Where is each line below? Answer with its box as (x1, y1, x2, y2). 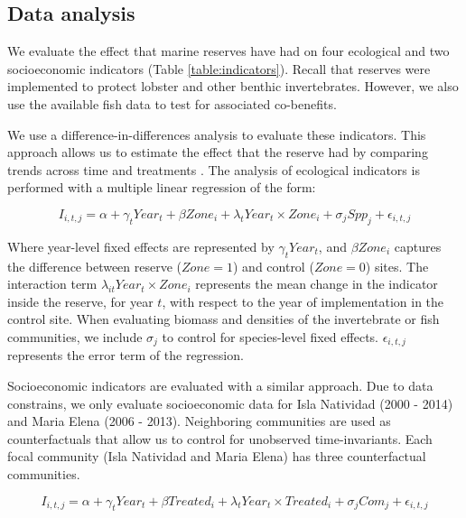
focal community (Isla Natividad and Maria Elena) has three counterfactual (7, 447, 426, 466)
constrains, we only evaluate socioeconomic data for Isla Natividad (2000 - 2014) (7, 393, 453, 412)
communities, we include (7, 327, 143, 346)
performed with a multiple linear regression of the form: (7, 178, 316, 197)
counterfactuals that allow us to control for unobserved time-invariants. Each (7, 429, 433, 448)
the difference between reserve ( (7, 256, 182, 275)
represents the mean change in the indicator (195, 274, 438, 293)
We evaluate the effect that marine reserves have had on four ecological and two (7, 42, 450, 60)
